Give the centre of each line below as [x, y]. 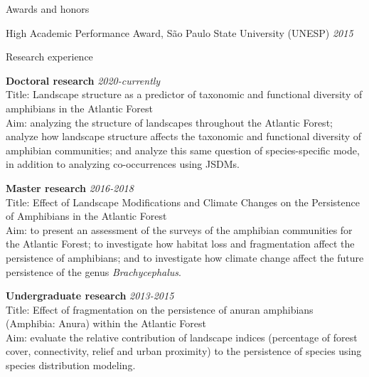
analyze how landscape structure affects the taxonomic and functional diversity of [184, 136]
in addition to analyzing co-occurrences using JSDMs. [123, 164]
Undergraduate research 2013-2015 [90, 296]
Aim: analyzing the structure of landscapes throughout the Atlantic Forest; [169, 122]
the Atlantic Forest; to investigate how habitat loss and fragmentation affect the [180, 244]
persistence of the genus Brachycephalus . [93, 271]
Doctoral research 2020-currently [83, 80]
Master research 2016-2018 [70, 187]
